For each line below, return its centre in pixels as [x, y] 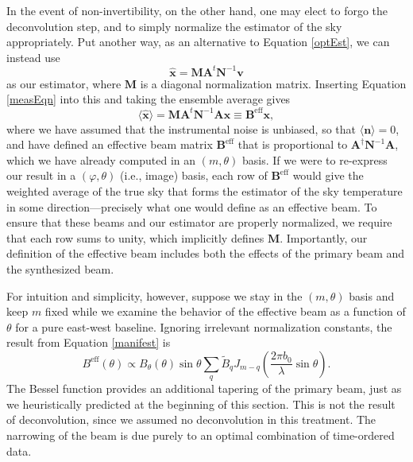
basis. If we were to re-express [315, 159]
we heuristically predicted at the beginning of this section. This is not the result [201, 404]
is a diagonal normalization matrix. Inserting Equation [273, 83]
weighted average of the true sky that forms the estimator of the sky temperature [205, 190]
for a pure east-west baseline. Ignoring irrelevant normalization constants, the [204, 326]
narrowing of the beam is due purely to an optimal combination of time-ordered [201, 435]
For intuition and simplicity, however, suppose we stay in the [154, 295]
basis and [372, 295]
